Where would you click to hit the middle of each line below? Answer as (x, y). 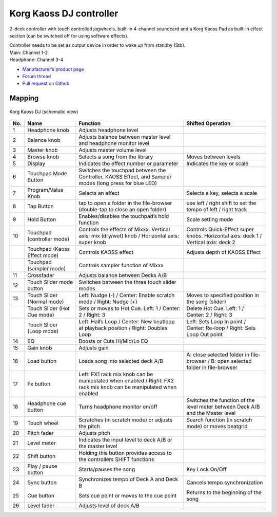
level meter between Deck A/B (223, 407)
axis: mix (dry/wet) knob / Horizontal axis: (129, 236)
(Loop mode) (43, 331)
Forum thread (37, 76)
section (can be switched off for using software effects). (69, 35)
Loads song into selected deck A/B (121, 361)
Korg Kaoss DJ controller (64, 13)
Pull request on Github (46, 84)
